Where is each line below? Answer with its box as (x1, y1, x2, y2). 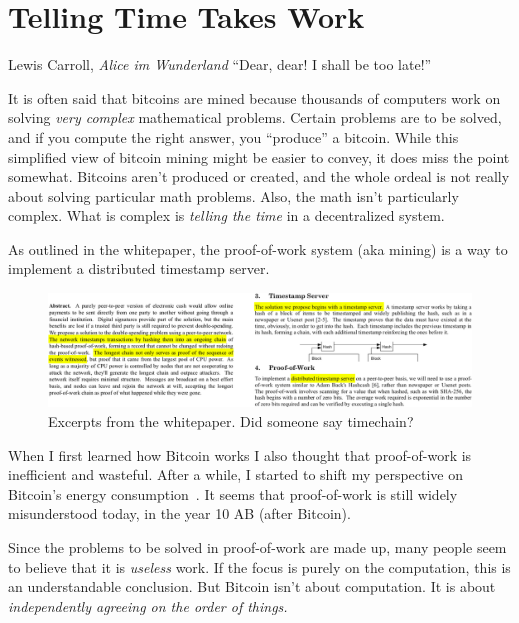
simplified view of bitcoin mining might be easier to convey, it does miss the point (8, 146, 510, 167)
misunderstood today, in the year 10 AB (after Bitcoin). (8, 503, 351, 524)
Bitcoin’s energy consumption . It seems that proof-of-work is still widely (8, 483, 458, 504)
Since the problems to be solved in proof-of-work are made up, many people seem (8, 536, 507, 557)
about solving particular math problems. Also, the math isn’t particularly (8, 185, 459, 206)
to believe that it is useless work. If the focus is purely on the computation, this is (8, 556, 511, 577)
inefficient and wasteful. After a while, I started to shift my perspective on (8, 464, 464, 485)
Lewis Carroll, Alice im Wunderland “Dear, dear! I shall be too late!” (8, 54, 432, 75)
